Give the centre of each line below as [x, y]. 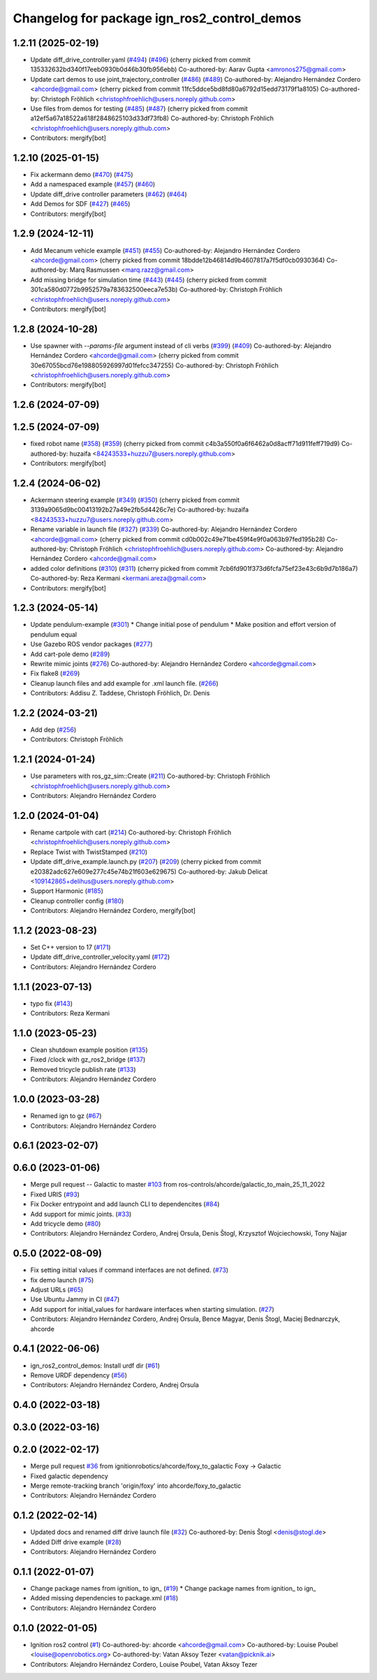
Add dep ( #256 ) [53, 730]
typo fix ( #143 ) [52, 1004]
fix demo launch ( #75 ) [62, 1280]
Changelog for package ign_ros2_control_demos [157, 18]
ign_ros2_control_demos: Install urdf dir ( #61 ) [95, 1366]
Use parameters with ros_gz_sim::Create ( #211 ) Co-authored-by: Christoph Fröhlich [150, 776]
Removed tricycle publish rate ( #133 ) [83, 1069]
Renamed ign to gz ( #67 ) [66, 1116]
